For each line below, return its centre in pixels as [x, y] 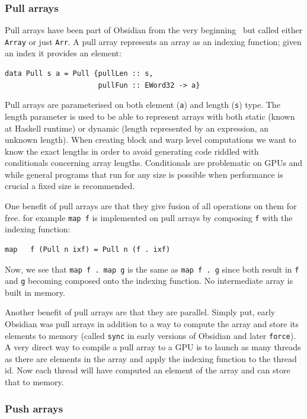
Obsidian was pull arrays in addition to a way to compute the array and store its [152, 324]
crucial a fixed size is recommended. [70, 186]
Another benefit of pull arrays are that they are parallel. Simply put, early [140, 312]
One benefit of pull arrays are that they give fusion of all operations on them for [151, 206]
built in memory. [35, 292]
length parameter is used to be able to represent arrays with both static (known [150, 116]
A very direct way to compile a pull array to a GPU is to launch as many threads [153, 347]
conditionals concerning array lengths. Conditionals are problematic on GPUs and [154, 163]
